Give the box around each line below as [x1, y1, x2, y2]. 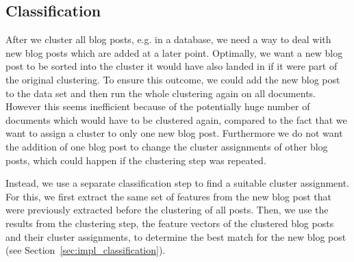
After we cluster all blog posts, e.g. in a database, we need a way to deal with [5, 32, 331, 47]
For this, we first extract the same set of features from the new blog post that [5, 189, 332, 203]
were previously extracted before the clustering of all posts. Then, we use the [5, 202, 329, 217]
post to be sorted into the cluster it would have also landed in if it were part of [5, 59, 338, 73]
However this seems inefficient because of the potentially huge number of [5, 99, 310, 114]
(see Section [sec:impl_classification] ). [5, 243, 166, 257]
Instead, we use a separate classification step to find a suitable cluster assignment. [5, 176, 350, 190]
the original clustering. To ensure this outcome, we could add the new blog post [5, 72, 340, 86]
